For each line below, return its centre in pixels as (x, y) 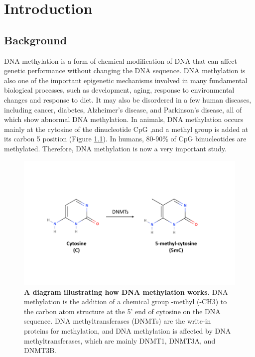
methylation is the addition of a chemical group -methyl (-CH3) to (126, 301)
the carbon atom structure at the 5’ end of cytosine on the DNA (122, 311)
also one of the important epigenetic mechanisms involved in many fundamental (126, 80)
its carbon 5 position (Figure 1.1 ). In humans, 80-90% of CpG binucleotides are (125, 139)
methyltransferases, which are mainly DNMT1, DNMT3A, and (120, 340)
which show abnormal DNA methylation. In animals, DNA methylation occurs (124, 119)
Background (36, 40)
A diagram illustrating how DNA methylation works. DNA (126, 292)
